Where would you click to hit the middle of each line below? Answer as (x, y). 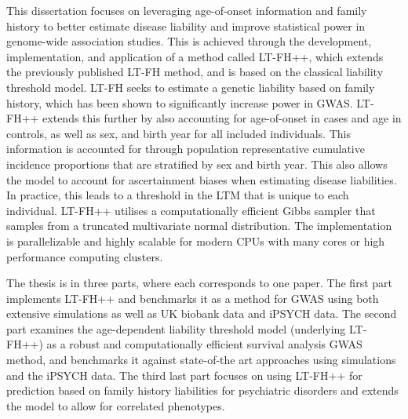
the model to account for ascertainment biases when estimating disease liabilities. (202, 179)
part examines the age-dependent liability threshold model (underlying (176, 328)
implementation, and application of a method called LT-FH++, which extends (195, 56)
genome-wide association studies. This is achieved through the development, (189, 41)
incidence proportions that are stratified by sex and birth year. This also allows (197, 164)
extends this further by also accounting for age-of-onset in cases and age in (222, 118)
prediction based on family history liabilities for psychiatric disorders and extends (202, 390)
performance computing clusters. (85, 256)
